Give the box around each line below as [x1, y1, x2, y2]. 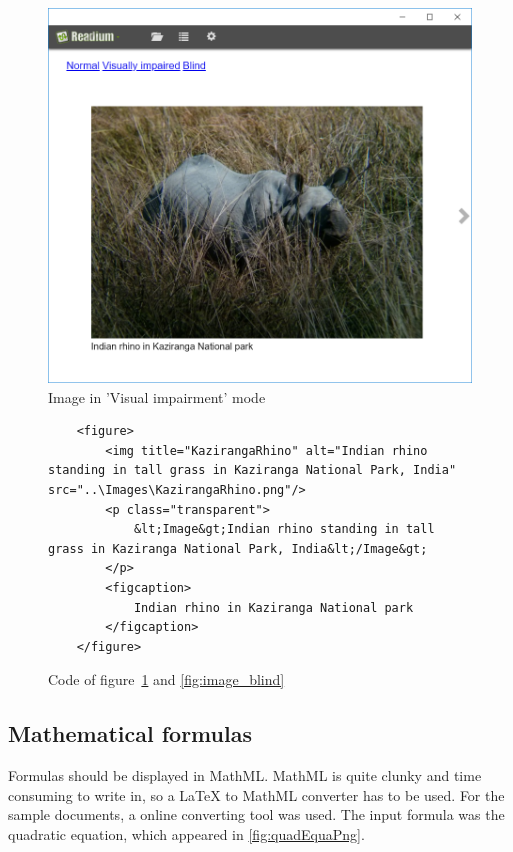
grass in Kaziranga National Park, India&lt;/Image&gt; [48, 541, 428, 556]
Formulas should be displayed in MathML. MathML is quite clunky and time [8, 765, 482, 786]
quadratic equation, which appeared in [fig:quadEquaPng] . [8, 824, 365, 844]
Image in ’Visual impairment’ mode [48, 386, 266, 407]
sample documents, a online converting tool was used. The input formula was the [8, 804, 505, 825]
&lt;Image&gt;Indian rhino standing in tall [133, 522, 435, 537]
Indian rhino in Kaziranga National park [133, 600, 414, 615]
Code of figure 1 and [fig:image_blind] [48, 669, 285, 690]
